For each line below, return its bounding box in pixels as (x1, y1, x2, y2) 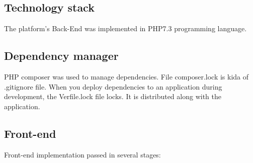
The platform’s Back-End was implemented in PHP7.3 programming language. (4, 23, 247, 34)
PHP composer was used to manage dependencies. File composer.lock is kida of (4, 71, 249, 81)
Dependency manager (4, 48, 119, 63)
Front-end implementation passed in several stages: (4, 149, 161, 159)
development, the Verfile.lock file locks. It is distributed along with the (4, 91, 221, 102)
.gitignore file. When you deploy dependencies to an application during (4, 81, 222, 92)
